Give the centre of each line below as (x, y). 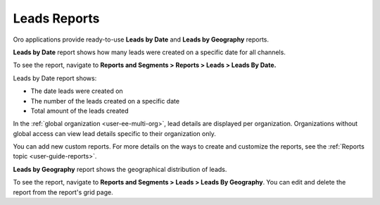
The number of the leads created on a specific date (105, 101)
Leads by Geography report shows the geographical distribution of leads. (120, 169)
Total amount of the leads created (80, 111)
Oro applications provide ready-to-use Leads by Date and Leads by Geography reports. (141, 39)
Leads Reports (56, 18)
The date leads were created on (77, 91)
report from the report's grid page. (63, 192)
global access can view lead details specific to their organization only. (114, 133)
